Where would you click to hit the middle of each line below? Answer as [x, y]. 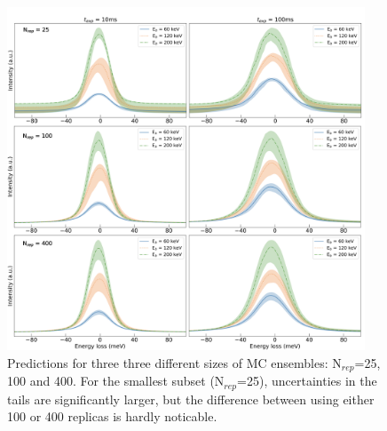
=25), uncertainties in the [307, 381]
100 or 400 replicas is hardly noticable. [112, 416]
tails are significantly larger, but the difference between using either [191, 399]
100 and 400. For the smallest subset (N [116, 381]
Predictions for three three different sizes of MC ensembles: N [174, 362]
